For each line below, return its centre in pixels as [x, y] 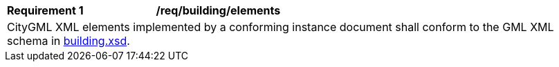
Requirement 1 [45, 10]
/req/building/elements [218, 10]
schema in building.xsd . [68, 41]
